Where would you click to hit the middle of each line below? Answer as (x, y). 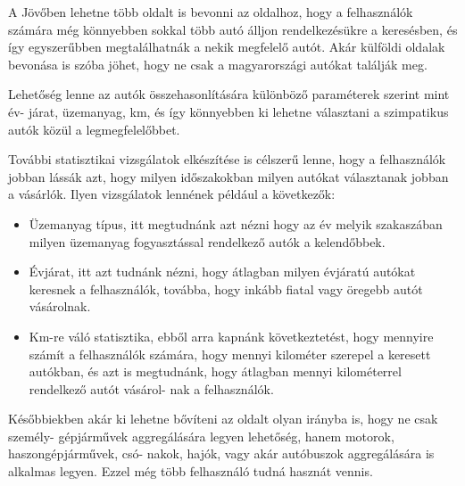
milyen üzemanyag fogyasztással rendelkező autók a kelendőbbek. (207, 241)
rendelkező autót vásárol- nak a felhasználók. (151, 388)
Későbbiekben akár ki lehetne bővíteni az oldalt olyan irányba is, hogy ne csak (223, 419)
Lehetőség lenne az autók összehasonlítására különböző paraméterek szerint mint (229, 94)
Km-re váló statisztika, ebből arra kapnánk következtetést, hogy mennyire (231, 336)
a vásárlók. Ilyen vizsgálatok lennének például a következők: (172, 194)
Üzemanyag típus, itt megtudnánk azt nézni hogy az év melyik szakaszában (236, 223)
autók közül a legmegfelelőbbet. (94, 129)
